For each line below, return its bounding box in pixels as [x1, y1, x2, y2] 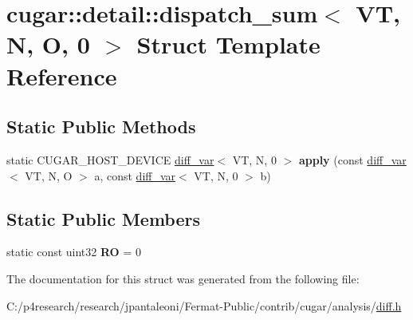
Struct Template [136, 28, 321, 61]
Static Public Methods [6, 114, 196, 139]
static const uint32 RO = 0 [6, 243, 141, 260]
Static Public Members [6, 206, 201, 231]
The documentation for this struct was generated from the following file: [6, 270, 360, 286]
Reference [6, 59, 117, 92]
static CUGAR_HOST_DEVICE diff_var [6, 151, 214, 168]
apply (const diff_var [298, 151, 407, 168]
